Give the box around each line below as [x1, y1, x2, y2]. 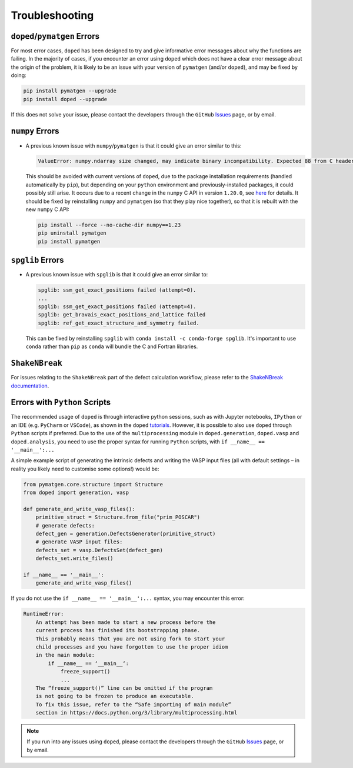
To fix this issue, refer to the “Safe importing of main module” [35, 701, 232, 708]
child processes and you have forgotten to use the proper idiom [35, 643, 228, 650]
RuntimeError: [23, 610, 64, 617]
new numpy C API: [25, 206, 70, 213]
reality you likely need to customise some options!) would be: [11, 465, 159, 472]
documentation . [11, 382, 49, 389]
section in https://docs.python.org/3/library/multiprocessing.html [35, 709, 238, 716]
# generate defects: [35, 522, 95, 529]
